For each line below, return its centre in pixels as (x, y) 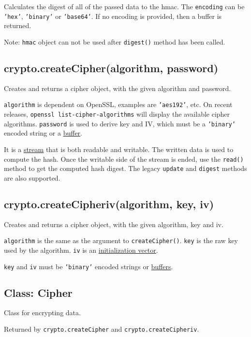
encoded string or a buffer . (43, 133)
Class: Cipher (38, 292)
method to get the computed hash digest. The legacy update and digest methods (125, 168)
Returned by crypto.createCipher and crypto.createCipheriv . (102, 329)
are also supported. (32, 177)
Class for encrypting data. (42, 313)
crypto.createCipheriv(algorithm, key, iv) (109, 204)
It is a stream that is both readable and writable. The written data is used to (119, 149)
